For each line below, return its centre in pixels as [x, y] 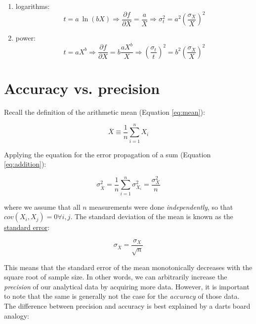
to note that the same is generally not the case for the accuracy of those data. [122, 296]
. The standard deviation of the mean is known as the [152, 216]
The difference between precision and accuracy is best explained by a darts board [127, 306]
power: [25, 38]
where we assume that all [42, 207]
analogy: [17, 315]
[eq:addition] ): [25, 164]
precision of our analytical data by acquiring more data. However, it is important [127, 286]
